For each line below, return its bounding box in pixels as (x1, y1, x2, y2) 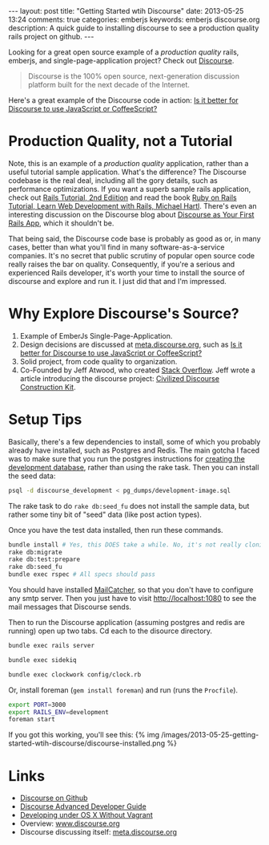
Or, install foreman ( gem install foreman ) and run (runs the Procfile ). (8, 685, 239, 695)
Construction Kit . (19, 382, 76, 392)
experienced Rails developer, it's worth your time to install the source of (8, 267, 246, 278)
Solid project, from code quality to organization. (19, 356, 178, 366)
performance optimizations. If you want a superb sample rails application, (8, 184, 251, 193)
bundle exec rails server (8, 642, 94, 650)
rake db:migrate (8, 548, 62, 556)
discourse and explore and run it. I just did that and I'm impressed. (8, 276, 227, 286)
